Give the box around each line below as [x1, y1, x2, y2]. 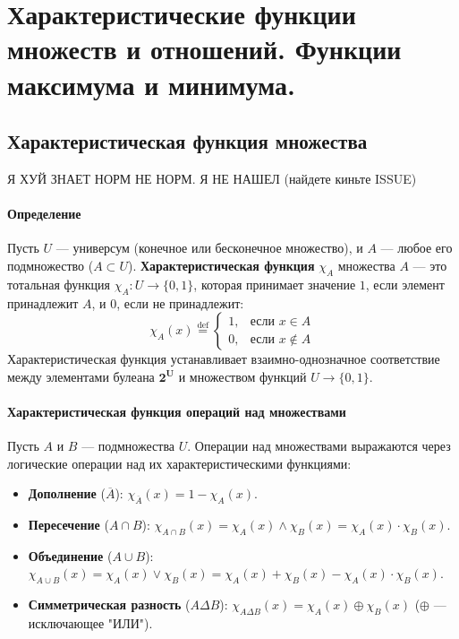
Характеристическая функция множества [7, 127, 368, 155]
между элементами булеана [7, 367, 155, 385]
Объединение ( [28, 546, 113, 565]
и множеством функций [178, 367, 307, 385]
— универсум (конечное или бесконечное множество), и [55, 238, 363, 257]
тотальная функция [7, 274, 110, 293]
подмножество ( [7, 255, 94, 274]
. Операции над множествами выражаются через [187, 436, 451, 455]
